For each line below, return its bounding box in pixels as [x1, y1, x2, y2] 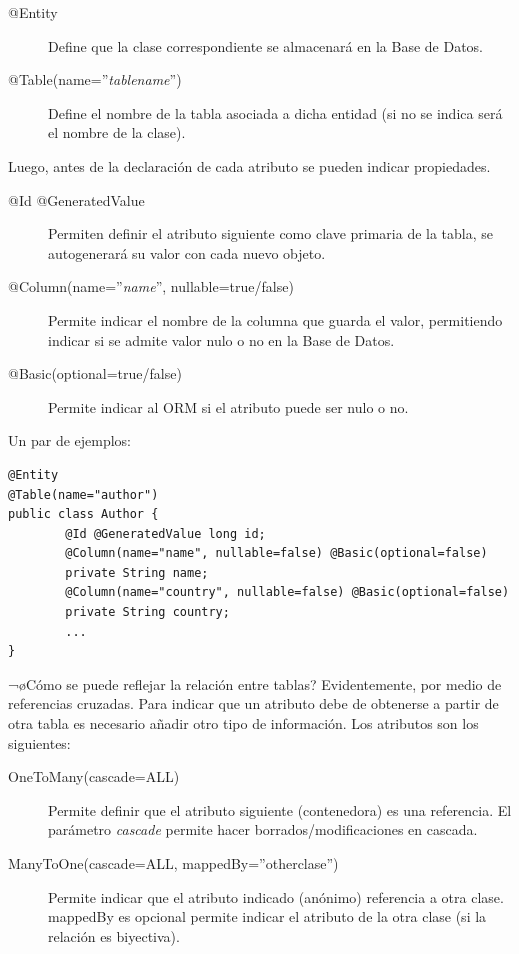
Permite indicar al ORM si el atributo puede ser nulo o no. [48, 396, 409, 417]
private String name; [65, 565, 209, 580]
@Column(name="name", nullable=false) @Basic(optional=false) [65, 546, 488, 561]
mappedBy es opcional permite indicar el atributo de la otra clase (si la [48, 906, 487, 927]
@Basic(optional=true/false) [8, 363, 182, 384]
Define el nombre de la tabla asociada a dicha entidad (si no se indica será [48, 102, 503, 123]
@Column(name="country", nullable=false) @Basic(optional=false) [65, 585, 510, 600]
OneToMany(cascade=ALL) [8, 766, 180, 787]
